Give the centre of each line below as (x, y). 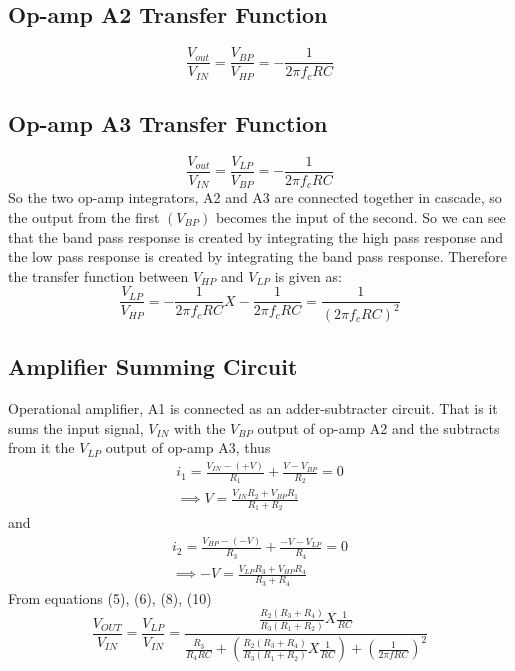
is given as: (308, 275)
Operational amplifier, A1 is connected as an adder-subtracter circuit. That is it (253, 408)
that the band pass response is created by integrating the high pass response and (256, 236)
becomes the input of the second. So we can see (360, 217)
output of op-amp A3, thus (188, 447)
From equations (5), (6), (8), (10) (110, 597)
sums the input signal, (76, 427)
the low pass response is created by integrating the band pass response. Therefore (258, 256)
